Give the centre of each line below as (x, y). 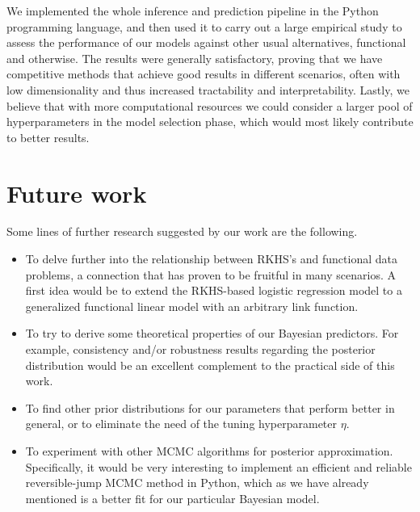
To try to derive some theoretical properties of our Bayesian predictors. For (212, 333)
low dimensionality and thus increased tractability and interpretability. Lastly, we (208, 89)
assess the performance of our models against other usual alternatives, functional (206, 42)
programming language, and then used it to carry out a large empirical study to (204, 26)
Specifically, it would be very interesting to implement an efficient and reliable (218, 466)
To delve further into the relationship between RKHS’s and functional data (211, 259)
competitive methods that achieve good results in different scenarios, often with (204, 74)
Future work (77, 193)
